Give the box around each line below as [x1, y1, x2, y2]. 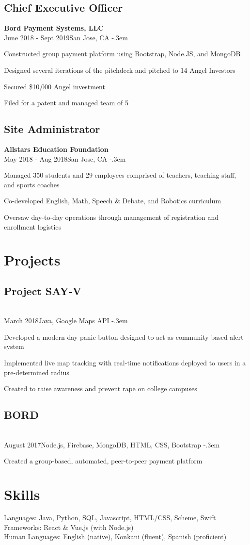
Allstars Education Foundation [4, 144, 109, 154]
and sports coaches [4, 179, 60, 189]
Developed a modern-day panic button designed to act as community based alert [4, 331, 244, 342]
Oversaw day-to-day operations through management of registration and [4, 212, 219, 222]
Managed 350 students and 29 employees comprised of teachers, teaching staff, [4, 170, 236, 180]
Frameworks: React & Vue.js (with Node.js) [4, 522, 134, 532]
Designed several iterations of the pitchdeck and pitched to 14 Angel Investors [4, 65, 235, 75]
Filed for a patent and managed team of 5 [4, 98, 128, 108]
